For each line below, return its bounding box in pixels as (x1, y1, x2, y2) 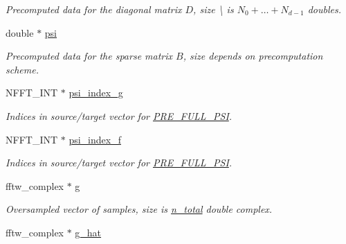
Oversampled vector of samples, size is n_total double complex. (6, 202, 273, 216)
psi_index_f (69, 132, 121, 146)
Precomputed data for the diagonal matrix (6, 2, 182, 16)
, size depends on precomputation (183, 49, 323, 63)
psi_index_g (69, 85, 123, 100)
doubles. (307, 2, 341, 16)
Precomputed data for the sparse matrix (6, 49, 173, 63)
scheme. (6, 62, 39, 76)
